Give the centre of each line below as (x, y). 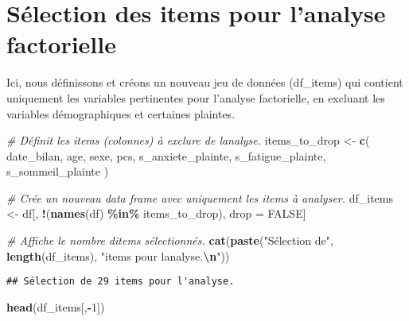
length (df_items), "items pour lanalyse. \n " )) (118, 255)
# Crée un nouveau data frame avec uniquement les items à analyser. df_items (200, 197)
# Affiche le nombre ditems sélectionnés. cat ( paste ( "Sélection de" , (170, 240)
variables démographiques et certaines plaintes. (121, 113)
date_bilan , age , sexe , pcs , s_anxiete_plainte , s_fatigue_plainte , (166, 155)
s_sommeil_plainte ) (58, 171)
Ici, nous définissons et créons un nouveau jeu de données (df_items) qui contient (205, 82)
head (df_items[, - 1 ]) (56, 306)
